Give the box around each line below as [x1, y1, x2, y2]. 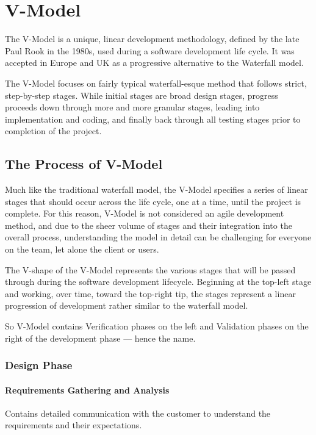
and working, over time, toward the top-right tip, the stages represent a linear [5, 287, 296, 300]
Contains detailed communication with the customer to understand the [5, 406, 271, 419]
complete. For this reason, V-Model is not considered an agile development [5, 207, 284, 220]
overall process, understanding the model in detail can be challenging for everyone [5, 231, 312, 243]
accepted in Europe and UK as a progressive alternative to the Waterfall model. [5, 56, 304, 69]
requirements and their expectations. [5, 419, 142, 431]
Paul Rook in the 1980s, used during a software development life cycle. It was [5, 44, 295, 57]
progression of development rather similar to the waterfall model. [5, 299, 248, 312]
